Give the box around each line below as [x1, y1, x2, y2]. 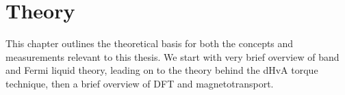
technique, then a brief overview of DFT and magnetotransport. [5, 76, 274, 90]
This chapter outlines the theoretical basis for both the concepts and [5, 36, 294, 51]
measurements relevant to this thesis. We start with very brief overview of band [5, 49, 340, 64]
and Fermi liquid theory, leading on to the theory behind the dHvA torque [5, 63, 318, 77]
